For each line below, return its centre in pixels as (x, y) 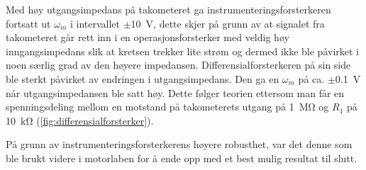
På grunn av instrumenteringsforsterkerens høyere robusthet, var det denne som (179, 144)
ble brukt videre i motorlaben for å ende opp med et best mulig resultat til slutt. (182, 158)
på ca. (311, 78)
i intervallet (95, 23)
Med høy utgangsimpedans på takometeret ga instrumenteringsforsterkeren (168, 9)
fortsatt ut (28, 23)
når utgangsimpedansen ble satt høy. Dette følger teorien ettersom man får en (175, 92)
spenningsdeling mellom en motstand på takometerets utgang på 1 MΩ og (167, 107)
